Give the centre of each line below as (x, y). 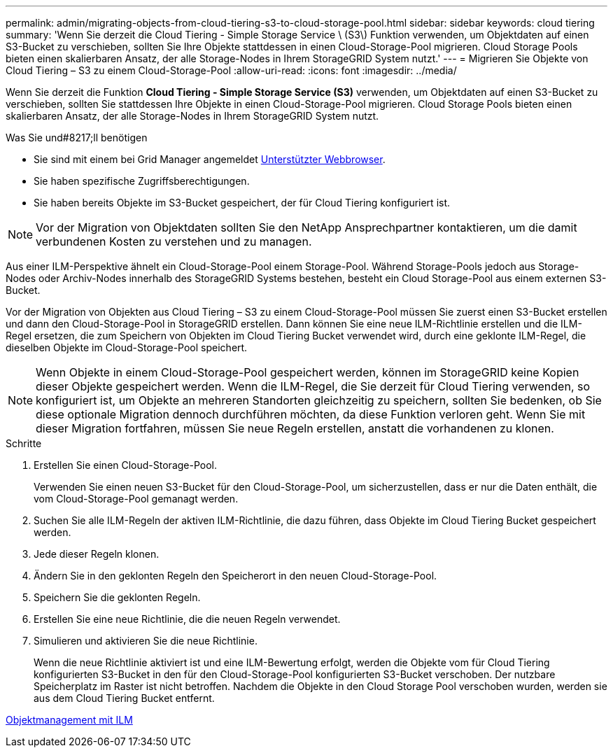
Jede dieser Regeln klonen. (97, 554)
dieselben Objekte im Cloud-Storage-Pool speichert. (127, 347)
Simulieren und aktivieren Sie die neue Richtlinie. (146, 641)
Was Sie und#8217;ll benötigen (77, 138)
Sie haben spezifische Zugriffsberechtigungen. (142, 181)
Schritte (24, 443)
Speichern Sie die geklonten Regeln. (117, 597)
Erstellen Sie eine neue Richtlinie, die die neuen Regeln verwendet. (187, 619)
